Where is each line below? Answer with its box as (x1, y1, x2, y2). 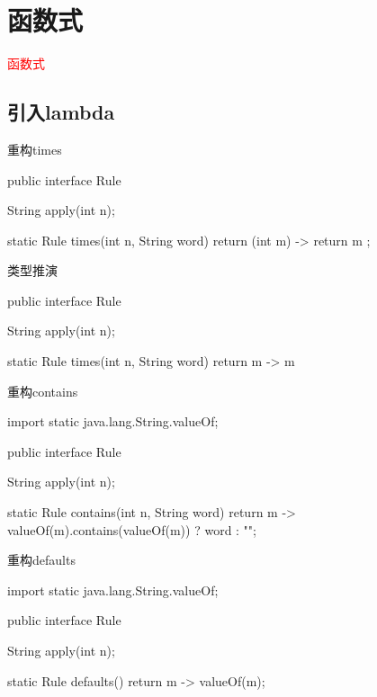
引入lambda (7, 98, 115, 126)
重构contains (7, 381, 78, 400)
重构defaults (7, 550, 76, 569)
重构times (7, 139, 62, 158)
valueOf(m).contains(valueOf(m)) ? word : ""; (7, 520, 256, 539)
